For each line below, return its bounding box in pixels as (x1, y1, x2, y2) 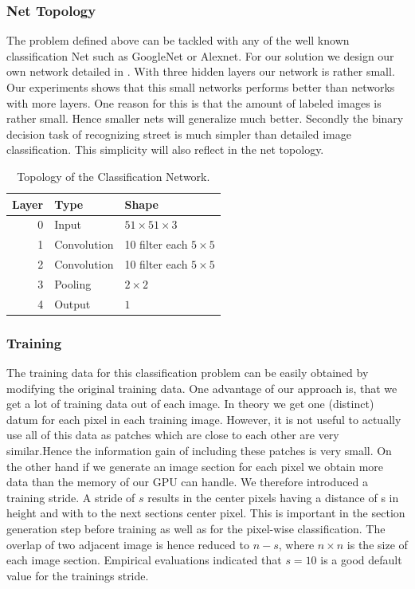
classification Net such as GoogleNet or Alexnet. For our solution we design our (6, 47, 394, 64)
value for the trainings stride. (6, 567, 149, 583)
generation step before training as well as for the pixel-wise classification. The (6, 520, 386, 537)
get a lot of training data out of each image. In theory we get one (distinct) (6, 395, 374, 412)
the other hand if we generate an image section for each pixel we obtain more (6, 457, 384, 474)
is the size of (346, 536, 408, 552)
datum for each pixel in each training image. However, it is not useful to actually (6, 410, 401, 427)
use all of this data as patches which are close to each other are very (6, 426, 339, 443)
